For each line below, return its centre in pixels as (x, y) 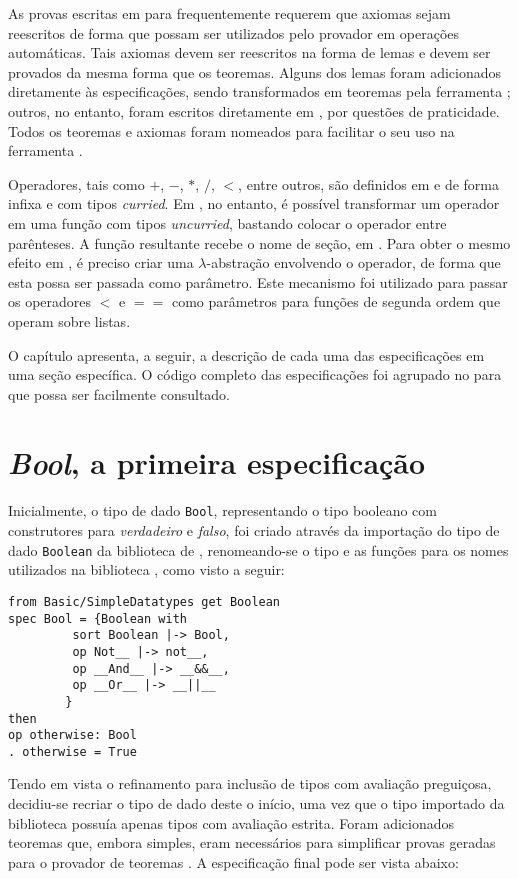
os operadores (50, 301)
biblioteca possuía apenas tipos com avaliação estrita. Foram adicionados (231, 822)
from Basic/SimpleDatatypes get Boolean (144, 601)
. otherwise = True (72, 751)
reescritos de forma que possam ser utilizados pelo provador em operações (234, 32)
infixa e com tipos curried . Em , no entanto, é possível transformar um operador (254, 203)
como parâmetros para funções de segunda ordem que (336, 301)
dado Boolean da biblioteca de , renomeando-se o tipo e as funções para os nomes (258, 549)
